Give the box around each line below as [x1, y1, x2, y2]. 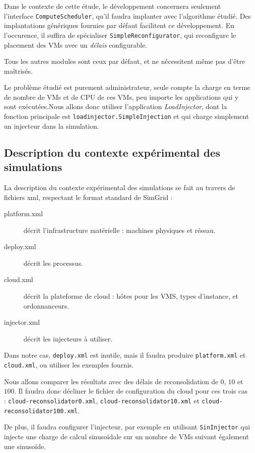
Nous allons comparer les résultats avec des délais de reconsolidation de [4, 376, 219, 386]
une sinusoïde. [4, 441, 46, 451]
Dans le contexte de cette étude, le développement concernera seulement [4, 1, 221, 11]
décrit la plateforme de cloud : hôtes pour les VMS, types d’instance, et [24, 291, 238, 301]
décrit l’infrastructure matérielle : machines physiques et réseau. [24, 225, 216, 235]
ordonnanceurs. [24, 300, 69, 311]
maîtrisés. [4, 65, 33, 76]
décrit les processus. [24, 257, 83, 268]
